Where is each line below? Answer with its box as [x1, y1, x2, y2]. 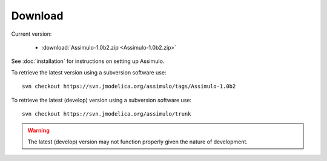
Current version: [11, 30, 52, 38]
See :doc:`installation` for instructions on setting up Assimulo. [11, 57, 165, 65]
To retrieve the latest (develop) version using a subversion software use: [11, 96, 192, 103]
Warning [27, 127, 50, 134]
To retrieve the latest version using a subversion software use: [11, 68, 167, 76]
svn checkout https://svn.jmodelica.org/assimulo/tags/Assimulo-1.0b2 [22, 83, 236, 90]
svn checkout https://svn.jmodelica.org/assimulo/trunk [22, 110, 191, 117]
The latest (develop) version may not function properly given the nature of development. [27, 138, 248, 145]
